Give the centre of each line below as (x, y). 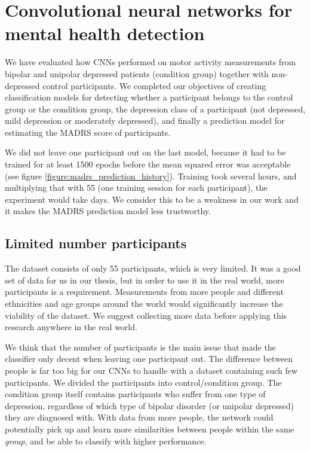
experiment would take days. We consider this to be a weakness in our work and (152, 199)
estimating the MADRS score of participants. (88, 132)
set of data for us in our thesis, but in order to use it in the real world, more (145, 280)
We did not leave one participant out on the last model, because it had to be (145, 152)
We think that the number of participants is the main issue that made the (140, 347)
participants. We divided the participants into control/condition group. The (143, 382)
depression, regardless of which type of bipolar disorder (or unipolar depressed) (149, 405)
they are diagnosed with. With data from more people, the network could (139, 417)
